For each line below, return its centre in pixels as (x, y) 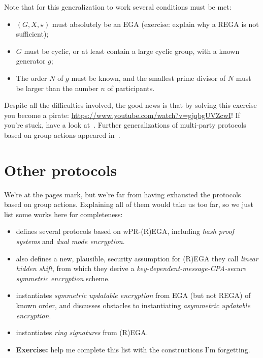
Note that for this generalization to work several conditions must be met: (118, 7)
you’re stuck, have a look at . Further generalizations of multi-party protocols (125, 125)
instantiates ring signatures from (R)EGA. (82, 332)
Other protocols (61, 170)
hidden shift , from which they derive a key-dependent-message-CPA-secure (131, 268)
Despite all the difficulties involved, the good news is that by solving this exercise (130, 105)
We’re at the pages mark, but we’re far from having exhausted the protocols (123, 194)
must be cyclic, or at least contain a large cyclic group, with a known (132, 51)
